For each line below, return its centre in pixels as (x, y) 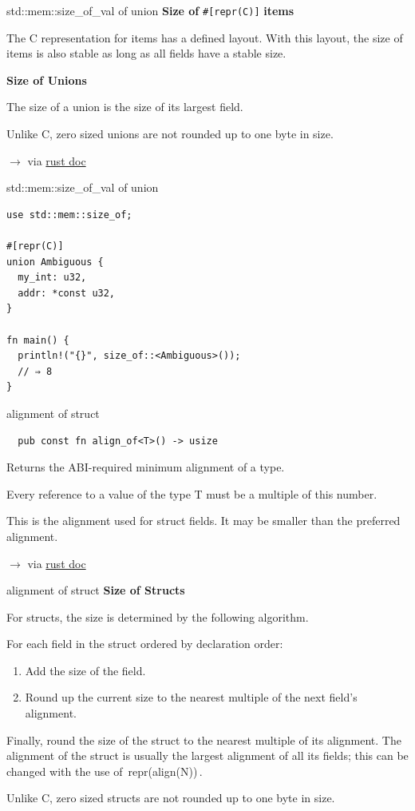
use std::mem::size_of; (69, 215)
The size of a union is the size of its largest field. (125, 107)
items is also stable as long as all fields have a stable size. (146, 53)
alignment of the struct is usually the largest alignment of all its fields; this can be (207, 755)
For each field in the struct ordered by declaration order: (145, 644)
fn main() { (38, 340)
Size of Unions (47, 80)
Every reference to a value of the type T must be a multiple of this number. (192, 493)
